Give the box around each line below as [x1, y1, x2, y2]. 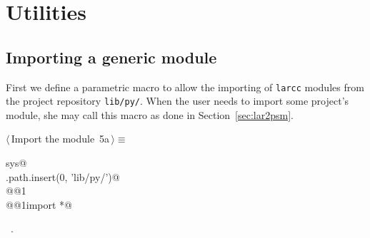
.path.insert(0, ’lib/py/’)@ [6, 169, 120, 184]
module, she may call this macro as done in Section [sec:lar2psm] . [6, 107, 294, 122]
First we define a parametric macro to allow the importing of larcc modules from [6, 79, 364, 94]
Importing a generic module [6, 46, 217, 68]
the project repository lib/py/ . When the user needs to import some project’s [6, 93, 349, 108]
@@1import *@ [6, 197, 73, 212]
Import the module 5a [11, 131, 110, 146]
